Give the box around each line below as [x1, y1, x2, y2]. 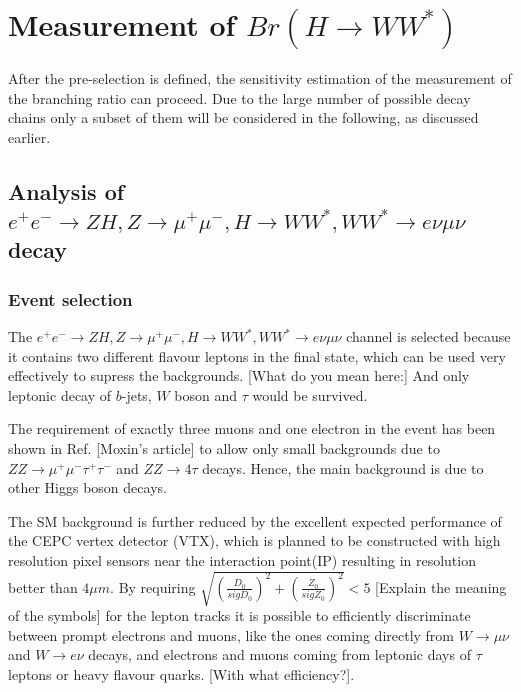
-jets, [121, 384, 152, 405]
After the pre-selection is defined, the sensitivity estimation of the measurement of [8, 67, 512, 88]
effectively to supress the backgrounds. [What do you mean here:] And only [8, 365, 470, 386]
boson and [174, 384, 238, 405]
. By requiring [110, 576, 196, 597]
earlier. [8, 126, 51, 147]
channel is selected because [346, 326, 511, 347]
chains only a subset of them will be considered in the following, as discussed [8, 107, 479, 128]
